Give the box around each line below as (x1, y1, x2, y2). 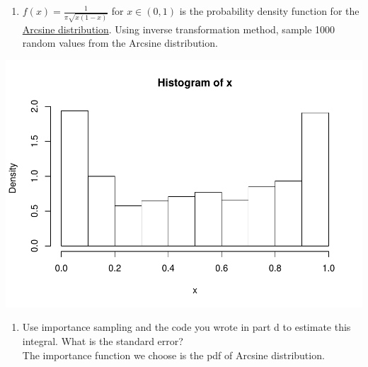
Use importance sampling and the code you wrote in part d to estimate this (22, 320, 351, 334)
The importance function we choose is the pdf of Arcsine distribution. (22, 347, 325, 362)
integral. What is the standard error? (22, 334, 183, 348)
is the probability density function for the (179, 4, 360, 18)
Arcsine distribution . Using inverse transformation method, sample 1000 (22, 21, 335, 36)
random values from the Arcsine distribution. (22, 35, 218, 50)
